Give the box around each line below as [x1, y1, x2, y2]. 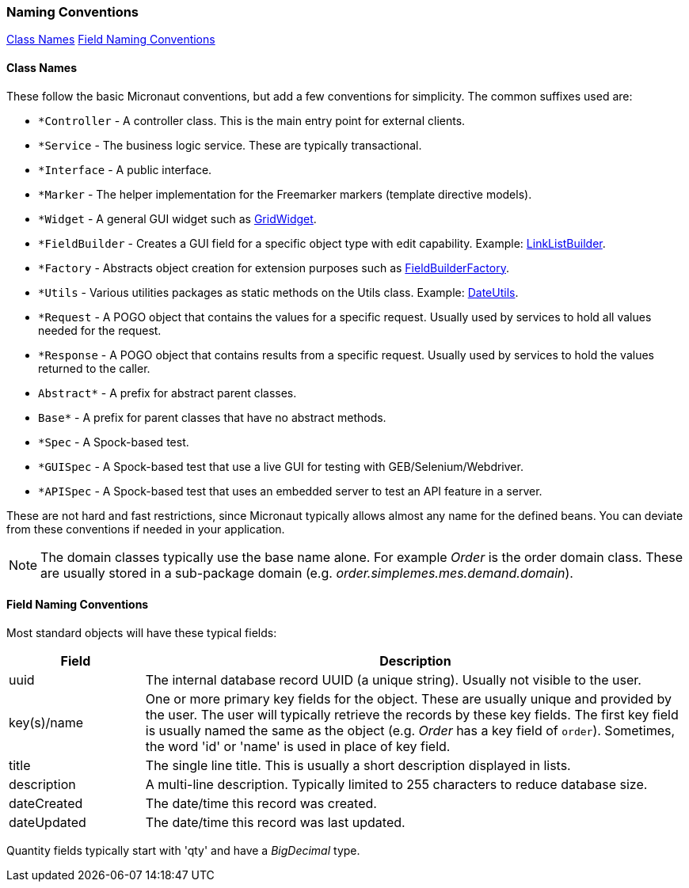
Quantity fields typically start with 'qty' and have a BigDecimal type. [6, 843, 360, 857]
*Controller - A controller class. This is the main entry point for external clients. [38, 113, 466, 127]
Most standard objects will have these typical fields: [6, 625, 277, 639]
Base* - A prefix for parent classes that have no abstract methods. [38, 410, 386, 424]
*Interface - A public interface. [38, 162, 212, 176]
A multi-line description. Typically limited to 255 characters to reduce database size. [145, 776, 648, 792]
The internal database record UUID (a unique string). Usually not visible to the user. [145, 671, 641, 688]
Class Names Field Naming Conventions [6, 32, 215, 47]
